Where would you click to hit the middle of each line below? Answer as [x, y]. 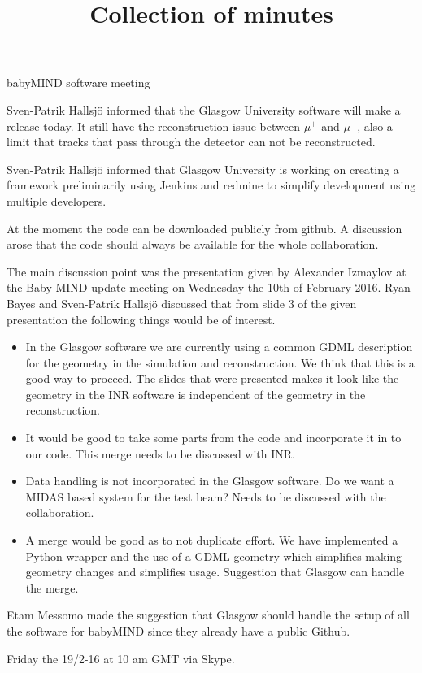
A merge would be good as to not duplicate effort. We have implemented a [212, 540]
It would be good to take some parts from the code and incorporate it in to [213, 438]
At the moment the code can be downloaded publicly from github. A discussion [204, 228]
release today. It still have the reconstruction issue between [153, 126]
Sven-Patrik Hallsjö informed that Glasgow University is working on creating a [203, 169]
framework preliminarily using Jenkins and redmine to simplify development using [211, 185]
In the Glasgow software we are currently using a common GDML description [219, 347]
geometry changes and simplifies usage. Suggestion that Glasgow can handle [215, 572]
